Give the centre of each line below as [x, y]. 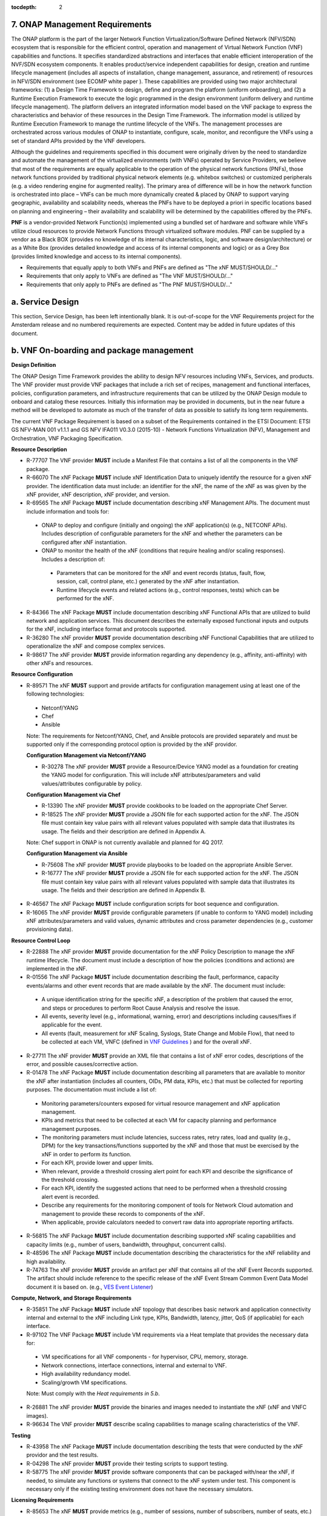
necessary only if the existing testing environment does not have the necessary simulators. [140, 1489]
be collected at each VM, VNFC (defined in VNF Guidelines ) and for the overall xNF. [147, 1042]
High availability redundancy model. [86, 1374]
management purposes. [71, 1129]
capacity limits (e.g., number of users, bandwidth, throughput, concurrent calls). [126, 1244]
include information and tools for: [68, 511]
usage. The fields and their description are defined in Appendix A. [124, 831]
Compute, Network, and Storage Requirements [71, 1298]
